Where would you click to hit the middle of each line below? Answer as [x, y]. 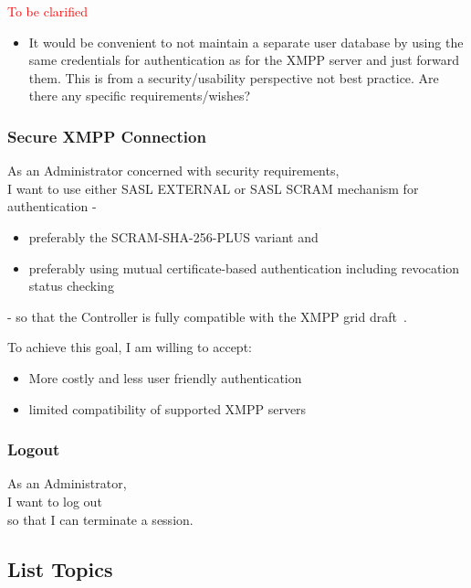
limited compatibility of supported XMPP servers [167, 408]
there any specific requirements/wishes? [140, 96]
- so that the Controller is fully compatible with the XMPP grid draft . [207, 316]
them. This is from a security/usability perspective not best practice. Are [234, 77]
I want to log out [55, 501]
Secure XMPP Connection [107, 136]
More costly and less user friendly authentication [165, 377]
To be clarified [47, 11]
